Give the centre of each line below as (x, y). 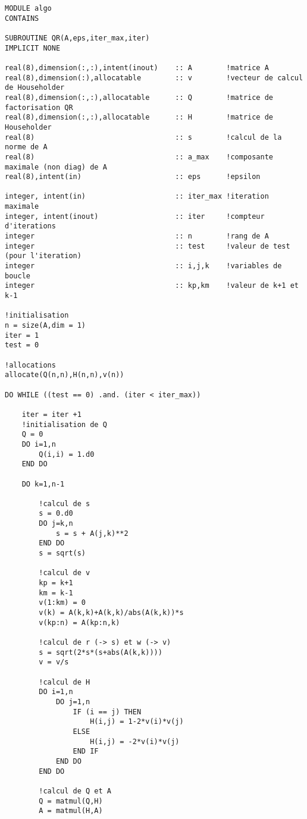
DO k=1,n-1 (43, 484)
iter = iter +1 (51, 414)
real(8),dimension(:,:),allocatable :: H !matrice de (139, 117)
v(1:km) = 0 (62, 603)
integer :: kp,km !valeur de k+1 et (152, 286)
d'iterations (30, 226)
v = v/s (54, 662)
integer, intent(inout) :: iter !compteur (135, 216)
